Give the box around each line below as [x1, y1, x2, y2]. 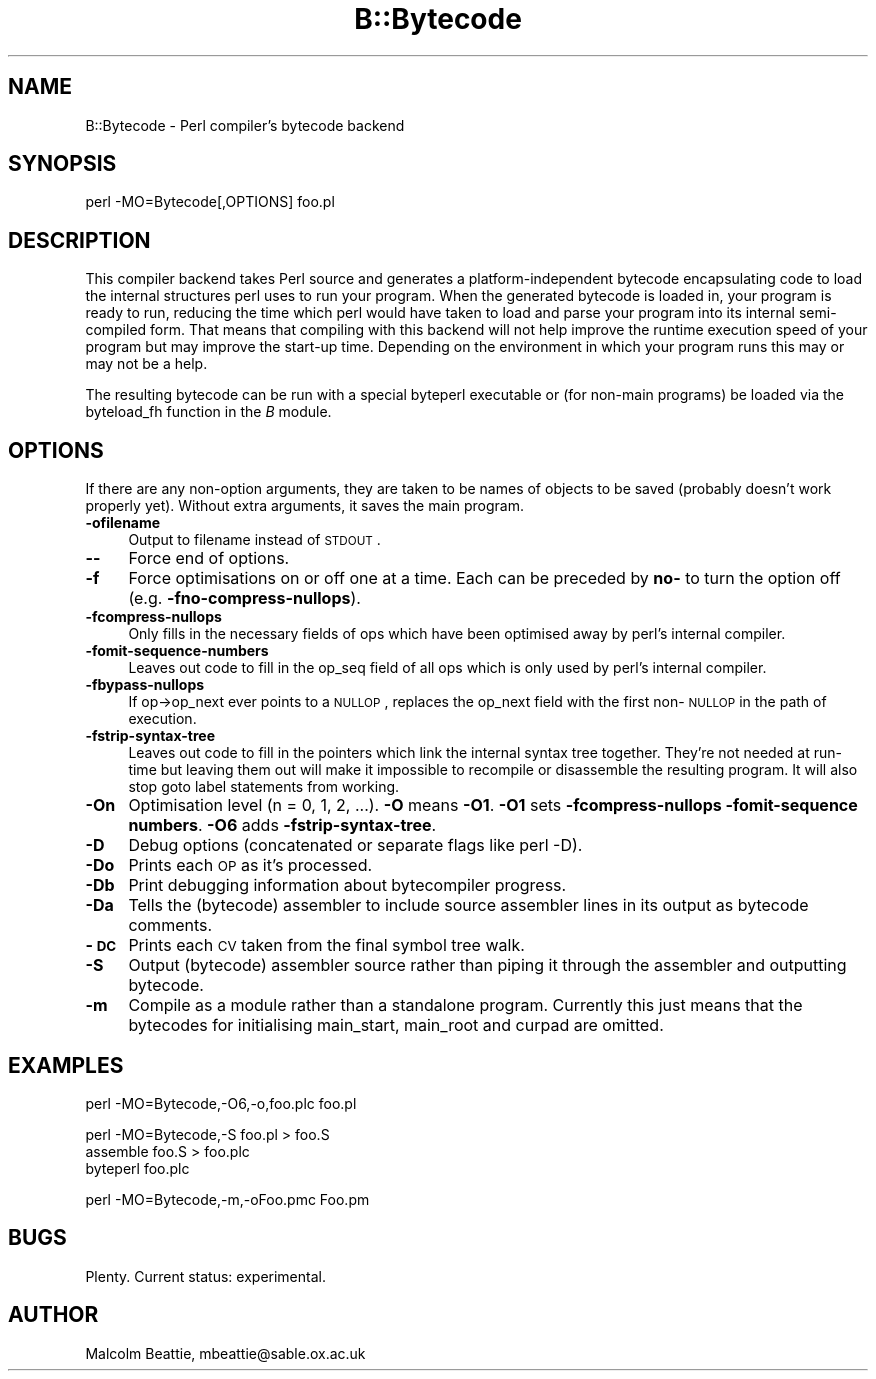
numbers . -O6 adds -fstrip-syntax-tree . [128, 815, 437, 836]
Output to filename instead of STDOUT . [128, 531, 381, 549]
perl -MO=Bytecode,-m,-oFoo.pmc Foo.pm [85, 1190, 370, 1208]
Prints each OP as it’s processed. [128, 855, 373, 876]
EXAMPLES [8, 1052, 124, 1078]
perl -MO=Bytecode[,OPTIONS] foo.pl [85, 193, 335, 211]
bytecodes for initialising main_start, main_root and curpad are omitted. [128, 1015, 664, 1036]
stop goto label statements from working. [128, 778, 400, 796]
